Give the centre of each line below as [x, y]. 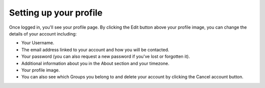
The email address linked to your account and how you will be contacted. [95, 50]
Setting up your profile [56, 13]
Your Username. [38, 43]
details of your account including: [43, 34]
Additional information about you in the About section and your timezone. [95, 63]
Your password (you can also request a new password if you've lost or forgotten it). [106, 56]
